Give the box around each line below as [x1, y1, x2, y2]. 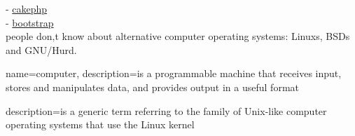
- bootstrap [6, 15, 54, 29]
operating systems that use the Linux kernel [6, 117, 195, 132]
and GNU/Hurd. [6, 42, 77, 57]
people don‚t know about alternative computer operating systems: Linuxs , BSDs [6, 29, 350, 43]
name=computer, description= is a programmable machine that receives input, [6, 66, 342, 81]
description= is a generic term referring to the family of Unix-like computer [6, 103, 327, 118]
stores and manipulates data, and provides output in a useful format [6, 79, 299, 94]
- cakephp [6, 1, 48, 15]
